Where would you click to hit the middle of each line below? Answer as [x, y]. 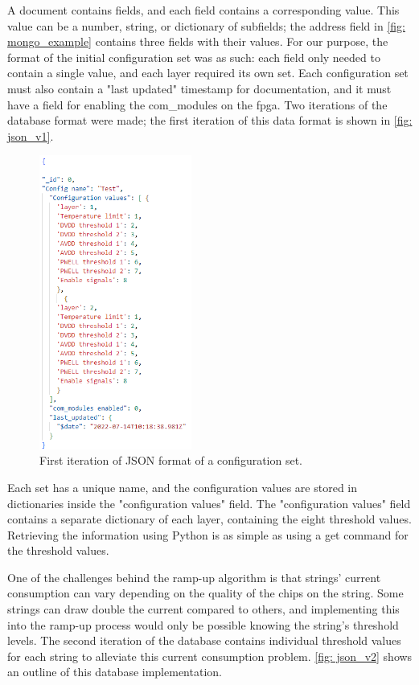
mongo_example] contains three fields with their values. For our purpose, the [198, 41]
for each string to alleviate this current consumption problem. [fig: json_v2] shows [210, 656]
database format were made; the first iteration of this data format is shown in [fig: [210, 120]
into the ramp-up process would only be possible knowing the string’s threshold [203, 624]
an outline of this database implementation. [115, 672]
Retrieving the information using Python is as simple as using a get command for [208, 534]
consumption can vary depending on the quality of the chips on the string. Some [205, 593]
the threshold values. [58, 550]
